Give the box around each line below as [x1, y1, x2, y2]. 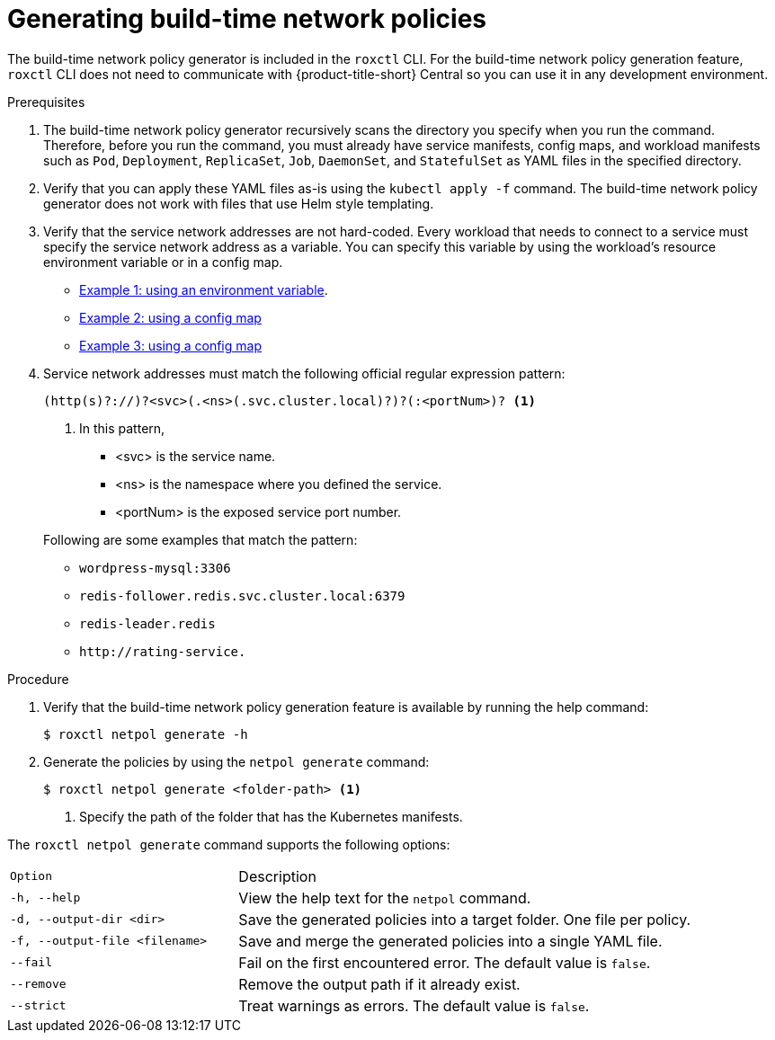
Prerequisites [7, 93, 85, 110]
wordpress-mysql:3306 [79, 560, 231, 575]
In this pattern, [79, 420, 165, 436]
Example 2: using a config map [79, 309, 262, 325]
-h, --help [10, 891, 81, 905]
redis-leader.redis [79, 616, 216, 631]
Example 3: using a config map [79, 337, 262, 353]
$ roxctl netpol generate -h [43, 726, 248, 742]
